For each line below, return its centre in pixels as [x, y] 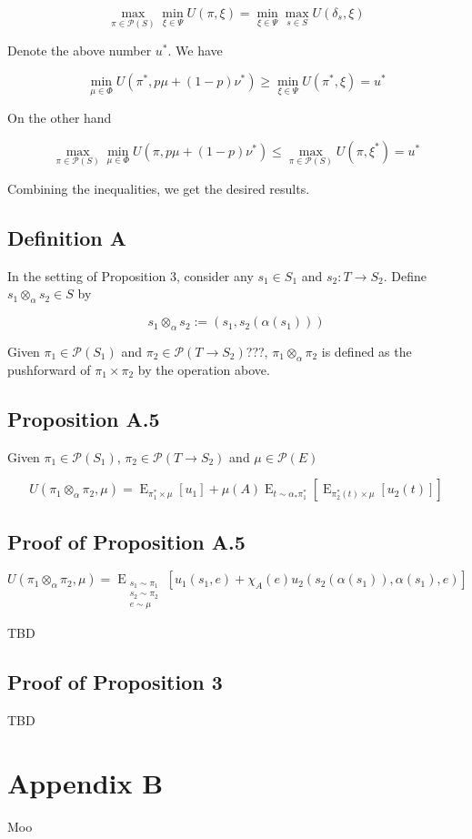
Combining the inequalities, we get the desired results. [159, 188]
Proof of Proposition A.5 [126, 541]
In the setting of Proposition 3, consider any [131, 275]
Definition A [67, 237]
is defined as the [367, 351]
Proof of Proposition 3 [115, 681]
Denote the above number [80, 51]
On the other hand [60, 118]
